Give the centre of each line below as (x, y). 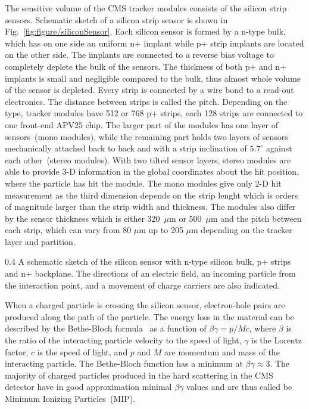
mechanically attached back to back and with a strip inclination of (126, 148)
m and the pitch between (256, 218)
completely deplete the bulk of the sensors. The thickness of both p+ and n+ (146, 66)
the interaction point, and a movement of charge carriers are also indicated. (142, 285)
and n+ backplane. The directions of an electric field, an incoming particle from (150, 273)
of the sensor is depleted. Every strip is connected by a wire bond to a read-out (149, 90)
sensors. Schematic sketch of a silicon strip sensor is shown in (116, 19)
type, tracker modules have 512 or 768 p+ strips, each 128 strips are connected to (154, 113)
